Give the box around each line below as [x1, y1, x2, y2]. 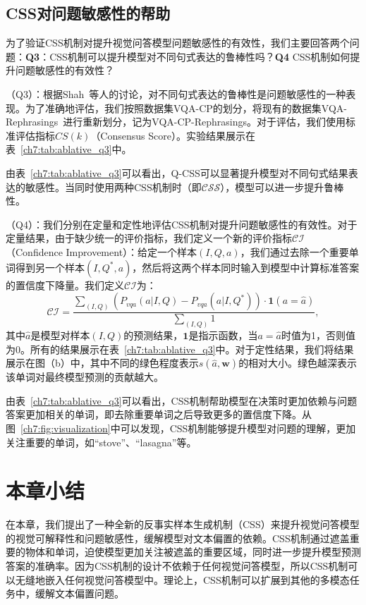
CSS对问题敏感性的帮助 [6, 2, 171, 24]
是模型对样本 [30, 328, 90, 342]
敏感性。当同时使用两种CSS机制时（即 [25, 179, 202, 194]
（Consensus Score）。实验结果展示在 [90, 128, 255, 142]
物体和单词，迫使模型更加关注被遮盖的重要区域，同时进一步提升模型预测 [25, 544, 361, 559]
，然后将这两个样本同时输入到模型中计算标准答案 [132, 259, 360, 274]
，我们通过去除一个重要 [240, 244, 349, 259]
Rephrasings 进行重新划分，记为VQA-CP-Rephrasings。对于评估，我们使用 [6, 114, 346, 129]
